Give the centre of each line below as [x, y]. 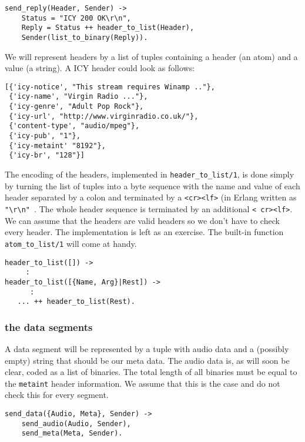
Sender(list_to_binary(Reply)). [85, 37]
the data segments [49, 327]
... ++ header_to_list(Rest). [76, 302]
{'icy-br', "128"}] [47, 155]
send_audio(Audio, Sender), [76, 423]
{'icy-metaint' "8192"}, [57, 145]
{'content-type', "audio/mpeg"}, [74, 126]
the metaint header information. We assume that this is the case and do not [143, 383]
